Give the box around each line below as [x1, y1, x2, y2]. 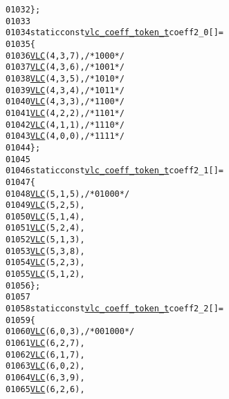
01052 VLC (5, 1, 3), [6, 235, 85, 245]
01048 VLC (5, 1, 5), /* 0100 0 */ [6, 188, 130, 199]
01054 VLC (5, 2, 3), [6, 257, 85, 268]
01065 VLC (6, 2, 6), [6, 384, 85, 394]
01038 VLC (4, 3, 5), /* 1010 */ [6, 73, 125, 84]
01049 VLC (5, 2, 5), [6, 200, 85, 211]
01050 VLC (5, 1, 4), [6, 211, 85, 222]
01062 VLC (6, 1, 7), [6, 349, 85, 360]
